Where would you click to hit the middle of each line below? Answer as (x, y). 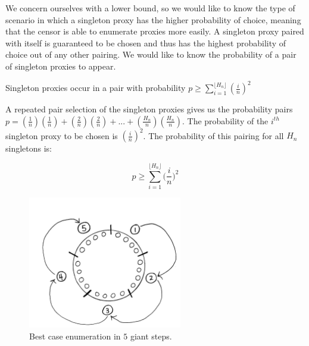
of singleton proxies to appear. (61, 66)
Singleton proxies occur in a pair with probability (96, 88)
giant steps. (151, 336)
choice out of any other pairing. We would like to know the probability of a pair (151, 54)
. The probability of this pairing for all (213, 135)
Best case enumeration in (75, 336)
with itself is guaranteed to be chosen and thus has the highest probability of (146, 43)
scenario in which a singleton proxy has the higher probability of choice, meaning (153, 19)
